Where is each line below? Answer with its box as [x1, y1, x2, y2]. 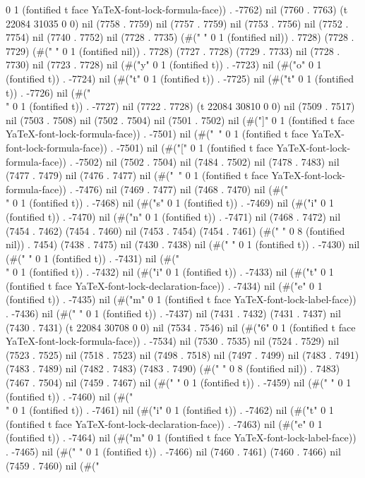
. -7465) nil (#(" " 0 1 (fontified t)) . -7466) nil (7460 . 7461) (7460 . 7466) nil [6, 444, 341, 458]
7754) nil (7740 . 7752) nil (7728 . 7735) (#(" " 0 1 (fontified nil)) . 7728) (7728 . [6, 30, 354, 44]
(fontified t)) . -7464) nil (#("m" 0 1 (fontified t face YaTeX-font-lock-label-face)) [6, 430, 357, 445]
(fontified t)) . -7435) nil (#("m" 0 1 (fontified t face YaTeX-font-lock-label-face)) [6, 292, 357, 307]
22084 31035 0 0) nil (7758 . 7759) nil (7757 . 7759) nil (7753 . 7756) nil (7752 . [6, 16, 349, 30]
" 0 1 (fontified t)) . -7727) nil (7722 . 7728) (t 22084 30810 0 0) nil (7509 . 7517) [6, 99, 355, 114]
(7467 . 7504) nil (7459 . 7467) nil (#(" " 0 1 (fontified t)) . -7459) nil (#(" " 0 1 [6, 375, 352, 390]
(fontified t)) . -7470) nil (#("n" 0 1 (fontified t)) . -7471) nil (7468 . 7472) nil [6, 209, 341, 223]
